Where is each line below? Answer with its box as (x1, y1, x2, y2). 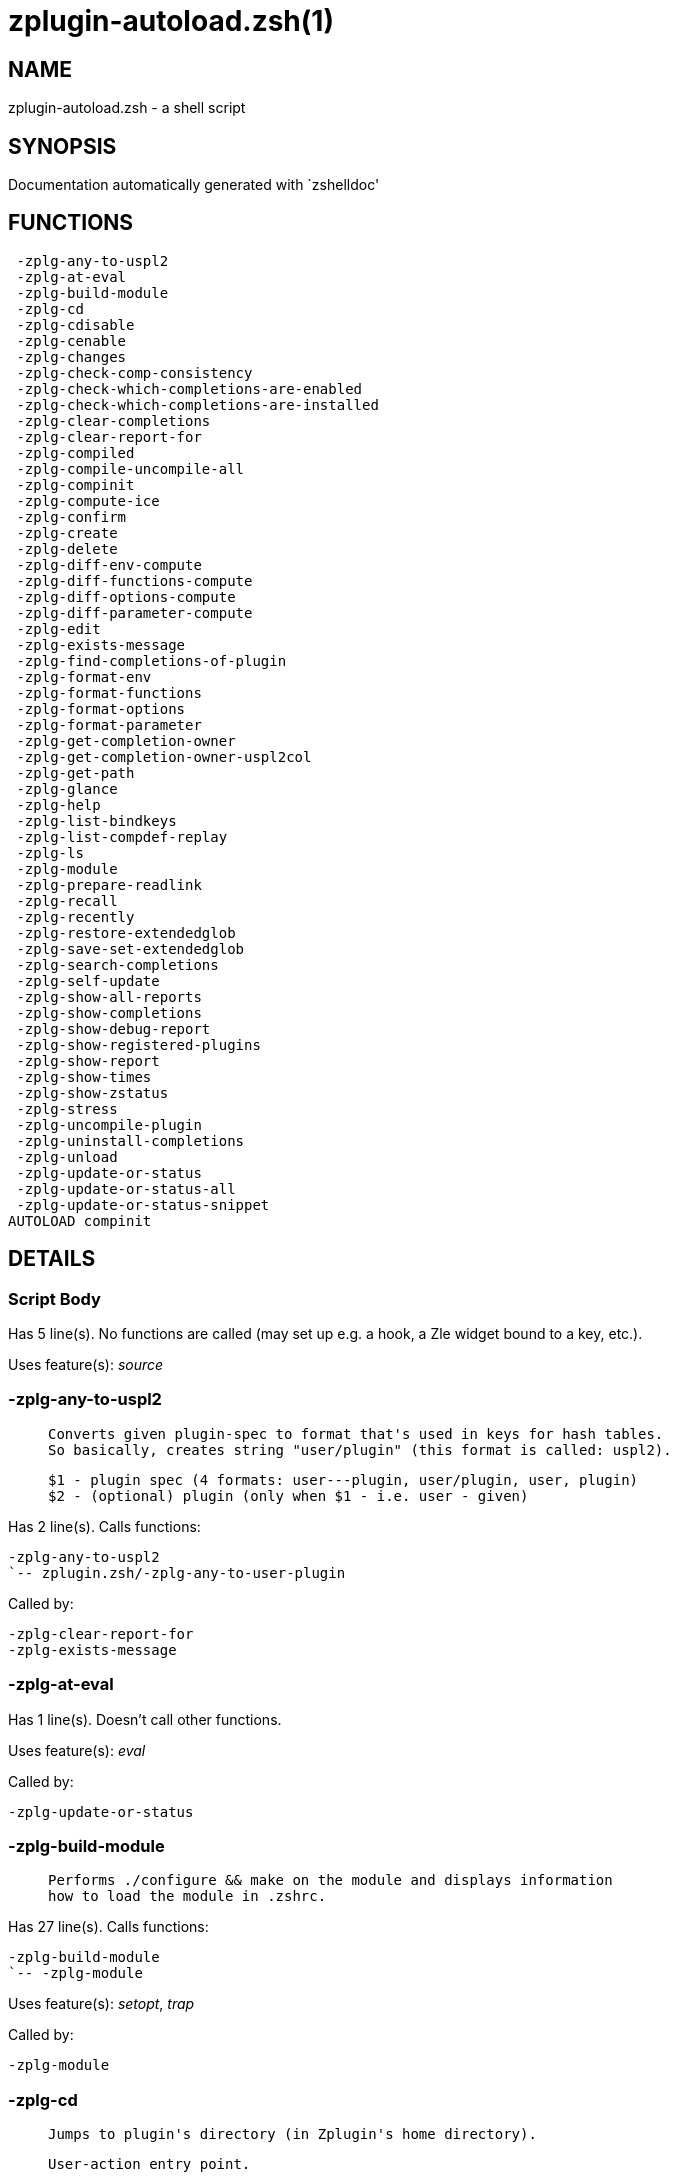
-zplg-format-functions (16, 684, 202, 701)
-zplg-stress (16, 1100, 118, 1117)
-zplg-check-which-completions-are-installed (16, 396, 379, 413)
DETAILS (8, 1246, 96, 1272)
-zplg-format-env (16, 668, 152, 685)
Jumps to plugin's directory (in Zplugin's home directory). (48, 2126, 537, 2143)
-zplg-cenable (16, 332, 127, 349)
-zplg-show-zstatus (16, 1084, 169, 1101)
